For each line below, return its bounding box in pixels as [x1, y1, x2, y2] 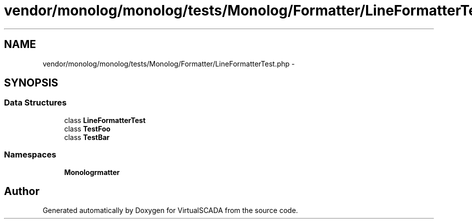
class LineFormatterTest [64, 115, 146, 124]
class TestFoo [64, 124, 110, 133]
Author [4, 184, 39, 197]
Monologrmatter [64, 167, 120, 176]
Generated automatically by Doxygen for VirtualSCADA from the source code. [42, 206, 298, 215]
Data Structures [4, 97, 67, 108]
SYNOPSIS [4, 76, 58, 89]
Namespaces [4, 149, 56, 160]
